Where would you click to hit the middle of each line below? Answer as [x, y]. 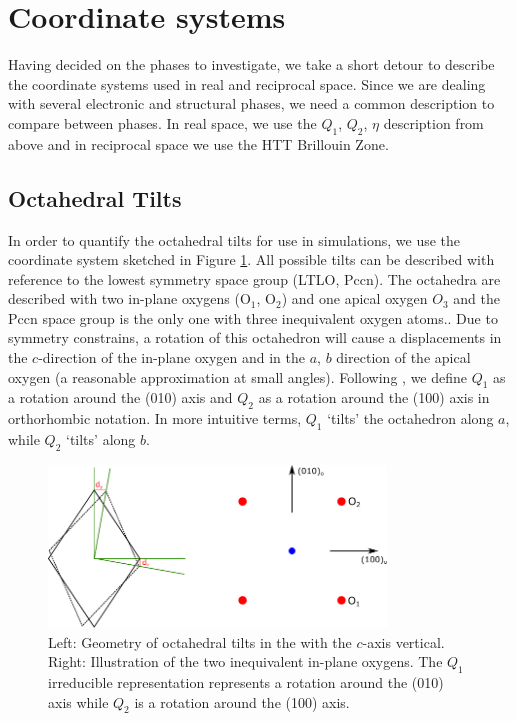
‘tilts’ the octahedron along [410, 418]
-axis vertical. [403, 641]
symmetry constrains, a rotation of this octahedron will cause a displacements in [255, 337]
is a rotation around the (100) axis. [242, 701]
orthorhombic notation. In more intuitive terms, [155, 418]
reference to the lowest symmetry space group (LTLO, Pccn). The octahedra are [254, 278]
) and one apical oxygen [354, 298]
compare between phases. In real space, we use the [162, 122]
